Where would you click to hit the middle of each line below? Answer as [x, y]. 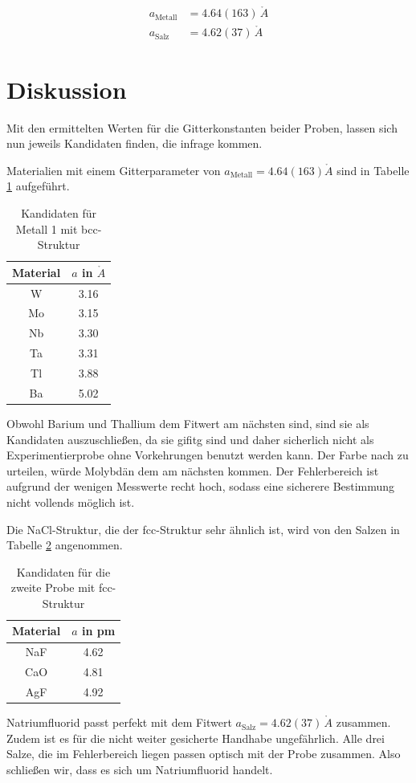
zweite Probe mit [53, 587]
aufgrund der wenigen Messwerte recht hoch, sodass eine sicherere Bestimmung [201, 486]
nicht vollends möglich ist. [71, 502]
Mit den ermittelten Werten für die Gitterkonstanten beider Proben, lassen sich [202, 127]
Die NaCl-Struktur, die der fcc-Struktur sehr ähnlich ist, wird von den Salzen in [203, 529]
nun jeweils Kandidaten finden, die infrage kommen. [135, 143]
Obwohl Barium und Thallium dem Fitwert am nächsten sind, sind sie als [188, 423]
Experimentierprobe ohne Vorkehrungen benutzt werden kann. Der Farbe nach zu [208, 455]
